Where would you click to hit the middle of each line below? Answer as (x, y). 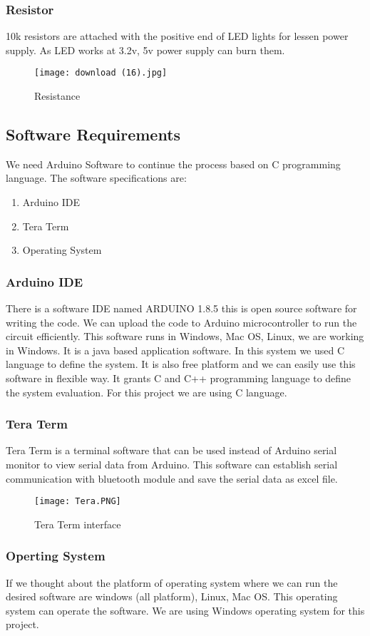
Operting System (56, 556)
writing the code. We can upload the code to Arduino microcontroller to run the (181, 322)
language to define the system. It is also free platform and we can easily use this (181, 364)
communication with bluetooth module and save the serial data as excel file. (172, 478)
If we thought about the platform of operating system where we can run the (172, 582)
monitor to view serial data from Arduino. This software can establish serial (172, 465)
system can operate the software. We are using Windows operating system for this (185, 610)
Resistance (57, 96)
